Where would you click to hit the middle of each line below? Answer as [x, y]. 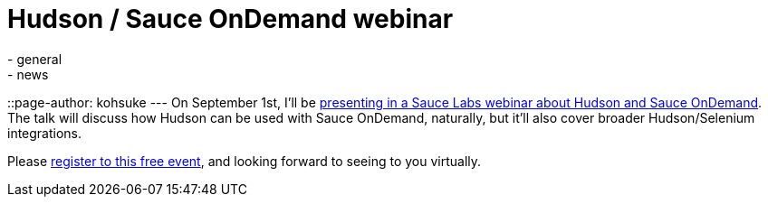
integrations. [45, 133]
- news [28, 74]
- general [35, 59]
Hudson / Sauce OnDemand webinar [230, 19]
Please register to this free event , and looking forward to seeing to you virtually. [245, 161]
